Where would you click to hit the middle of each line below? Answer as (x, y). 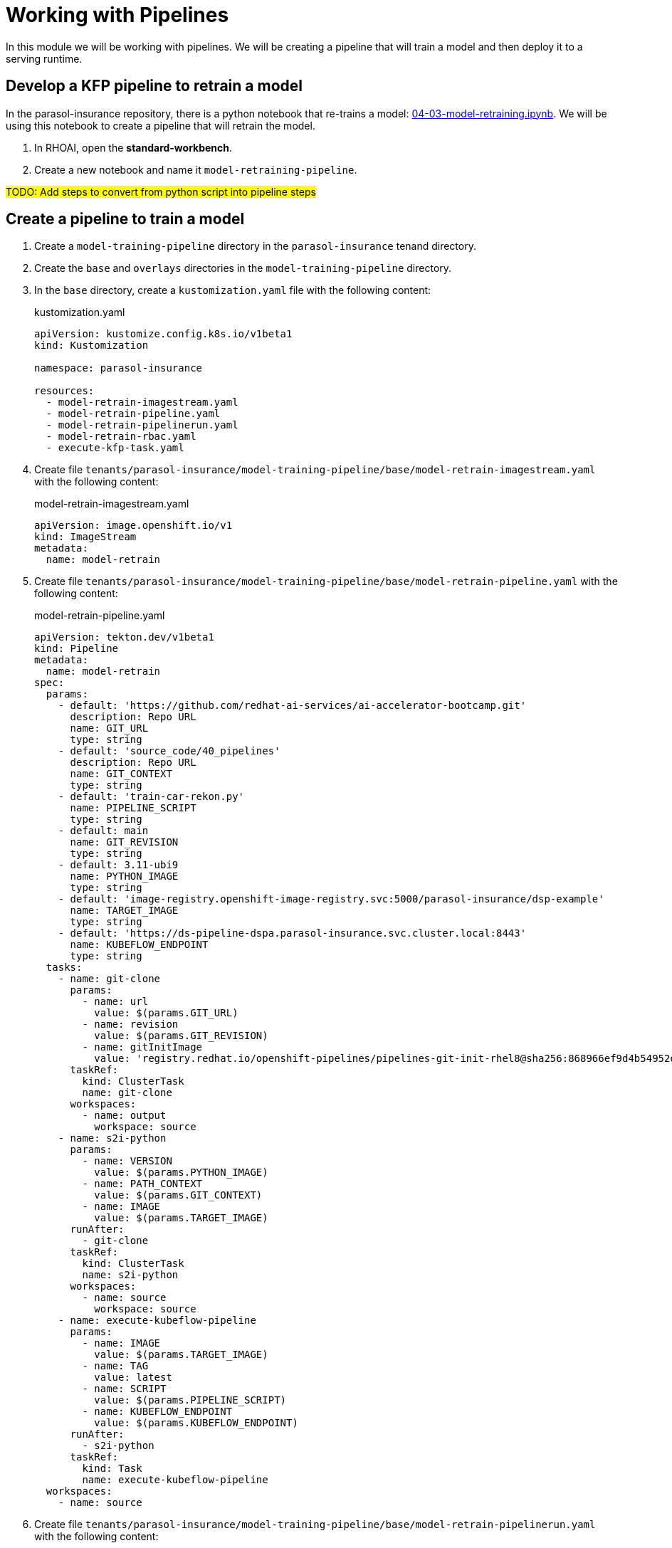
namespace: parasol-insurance (119, 368)
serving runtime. (44, 58)
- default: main (103, 831)
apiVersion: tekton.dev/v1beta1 (124, 637)
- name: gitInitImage (142, 1047)
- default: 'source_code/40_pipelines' (169, 751)
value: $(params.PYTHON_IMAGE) (181, 1173)
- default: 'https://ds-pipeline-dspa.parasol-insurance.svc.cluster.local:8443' (292, 933)
